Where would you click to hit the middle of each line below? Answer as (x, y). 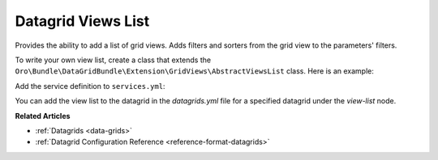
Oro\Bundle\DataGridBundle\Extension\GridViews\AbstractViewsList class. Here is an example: (195, 71)
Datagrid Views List (82, 21)
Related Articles (43, 116)
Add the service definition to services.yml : (90, 86)
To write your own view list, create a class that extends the (113, 60)
